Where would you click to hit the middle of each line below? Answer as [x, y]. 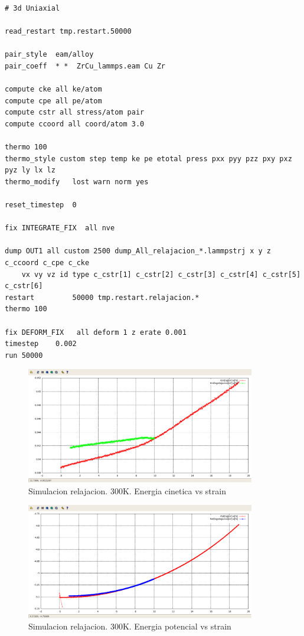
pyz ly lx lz [30, 170]
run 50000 [24, 355]
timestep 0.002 [41, 344]
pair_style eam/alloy [49, 55]
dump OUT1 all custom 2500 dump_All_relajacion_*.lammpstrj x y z [138, 251]
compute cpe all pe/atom [53, 101]
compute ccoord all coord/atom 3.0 [75, 124]
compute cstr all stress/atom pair [75, 112]
